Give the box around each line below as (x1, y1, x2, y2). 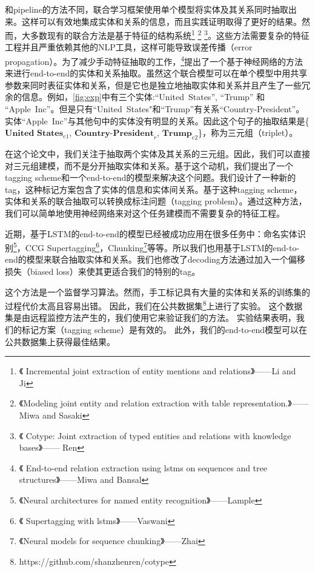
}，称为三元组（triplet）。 (198, 126, 298, 139)
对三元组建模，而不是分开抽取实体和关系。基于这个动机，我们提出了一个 (5, 159, 293, 172)
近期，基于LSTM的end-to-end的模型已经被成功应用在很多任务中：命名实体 (5, 227, 297, 240)
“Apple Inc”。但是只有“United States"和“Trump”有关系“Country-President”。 (5, 103, 305, 115)
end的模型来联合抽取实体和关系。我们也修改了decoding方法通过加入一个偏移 (5, 253, 305, 266)
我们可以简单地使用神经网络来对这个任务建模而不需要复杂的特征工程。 (5, 207, 285, 220)
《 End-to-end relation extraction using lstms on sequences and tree (19, 461, 267, 474)
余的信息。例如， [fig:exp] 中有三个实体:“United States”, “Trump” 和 (5, 90, 265, 103)
